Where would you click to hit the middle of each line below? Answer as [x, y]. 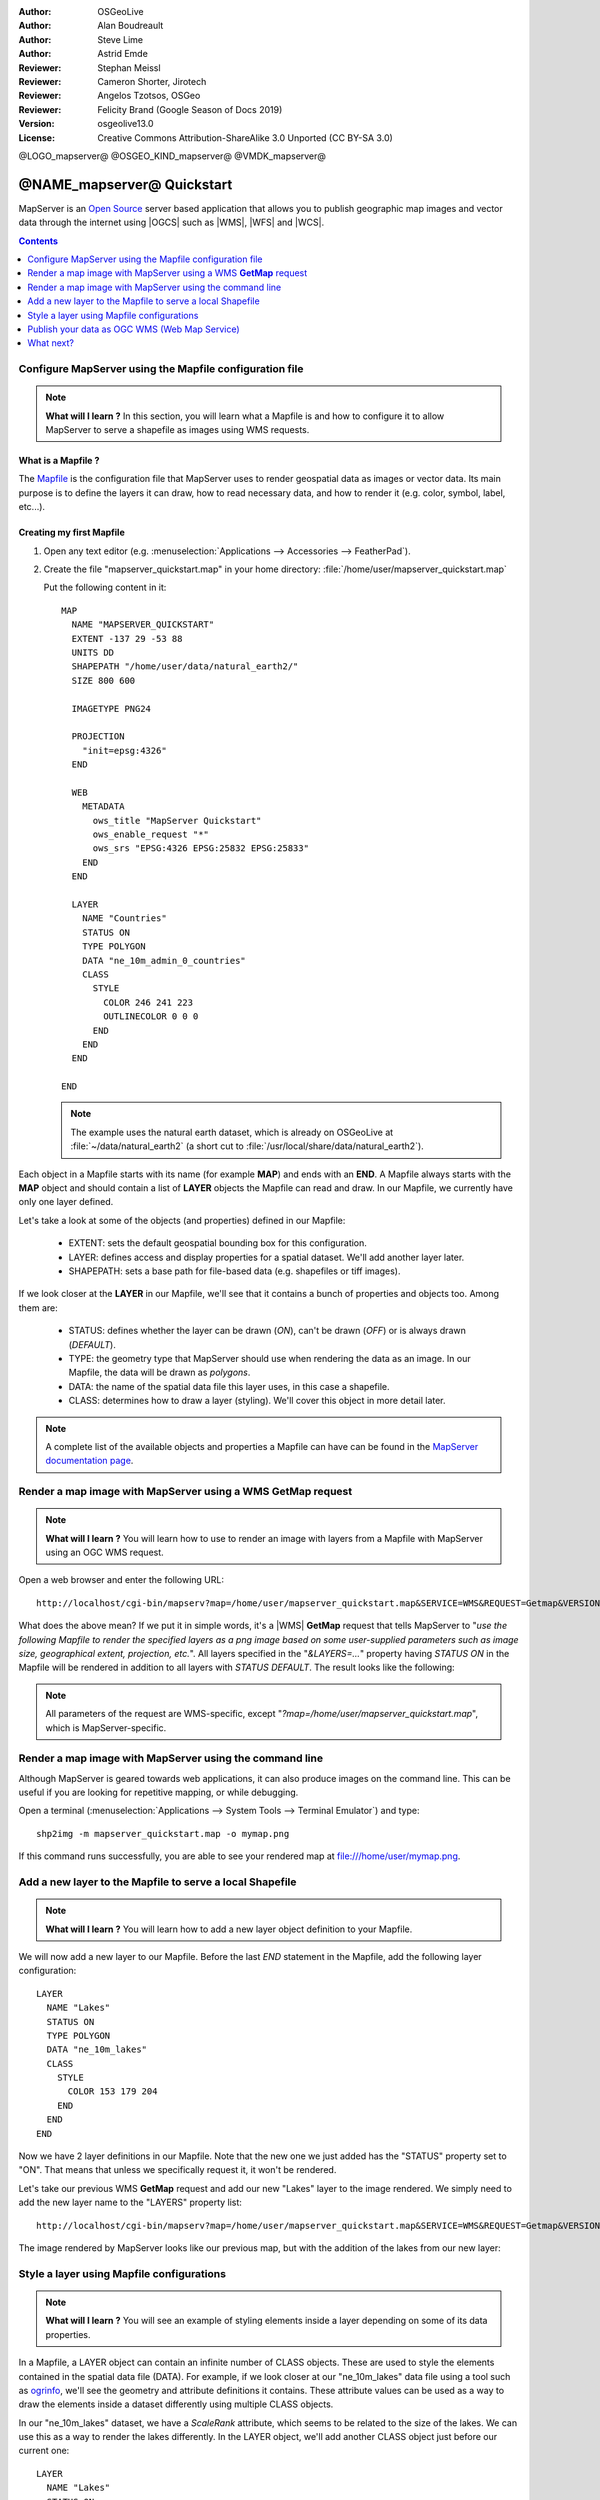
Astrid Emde [123, 54]
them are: [38, 1307]
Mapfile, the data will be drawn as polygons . [159, 1372]
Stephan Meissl [129, 67]
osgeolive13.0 [125, 124]
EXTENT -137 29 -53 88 [127, 638]
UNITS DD [93, 652]
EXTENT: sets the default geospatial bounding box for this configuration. [217, 1243]
